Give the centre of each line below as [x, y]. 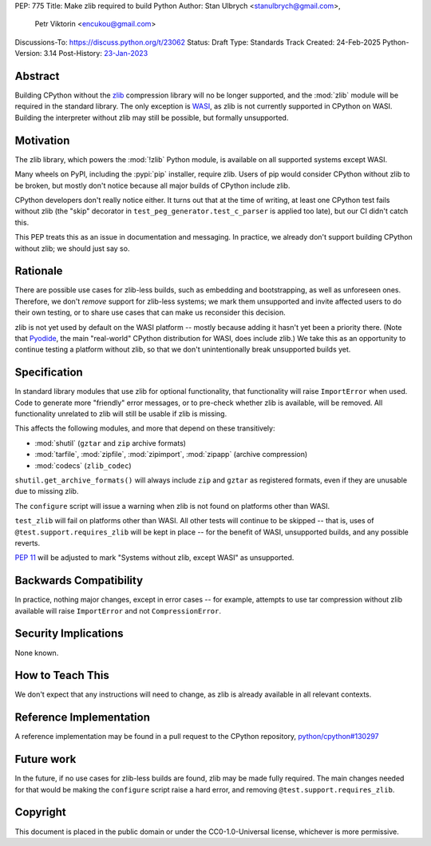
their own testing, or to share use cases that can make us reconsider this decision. [150, 312]
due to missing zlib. [47, 491]
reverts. [28, 542]
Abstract [37, 76]
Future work [45, 759]
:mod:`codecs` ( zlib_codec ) [83, 465]
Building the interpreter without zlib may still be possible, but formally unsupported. [152, 117]
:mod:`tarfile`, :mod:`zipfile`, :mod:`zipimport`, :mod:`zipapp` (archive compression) [171, 455]
